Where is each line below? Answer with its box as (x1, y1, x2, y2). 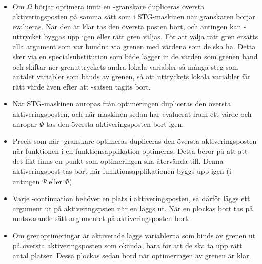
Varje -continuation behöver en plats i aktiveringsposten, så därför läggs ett (12, 193, 250, 204)
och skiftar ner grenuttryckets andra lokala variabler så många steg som (12, 61, 238, 72)
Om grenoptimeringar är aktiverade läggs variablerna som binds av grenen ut (12, 230, 256, 240)
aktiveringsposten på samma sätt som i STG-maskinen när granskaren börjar (12, 11, 255, 21)
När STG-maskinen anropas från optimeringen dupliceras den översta (12, 98, 231, 109)
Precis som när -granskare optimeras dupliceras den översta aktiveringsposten (12, 136, 257, 146)
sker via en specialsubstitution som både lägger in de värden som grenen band (12, 51, 258, 61)
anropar (12, 118, 37, 129)
